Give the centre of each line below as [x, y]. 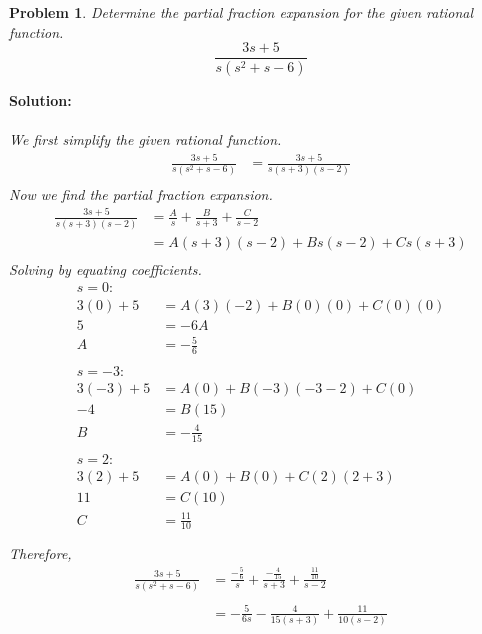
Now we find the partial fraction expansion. [141, 193]
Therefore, [40, 553]
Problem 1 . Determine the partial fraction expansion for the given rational [241, 12]
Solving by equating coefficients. [105, 268]
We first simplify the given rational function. [145, 139]
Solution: [40, 100]
